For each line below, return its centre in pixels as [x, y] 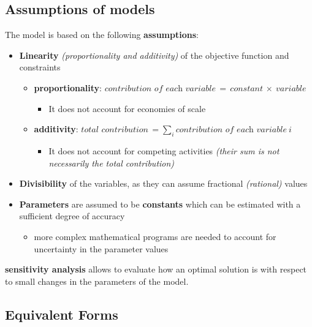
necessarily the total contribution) [112, 163]
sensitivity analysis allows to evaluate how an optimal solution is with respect [156, 269]
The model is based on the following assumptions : [102, 35]
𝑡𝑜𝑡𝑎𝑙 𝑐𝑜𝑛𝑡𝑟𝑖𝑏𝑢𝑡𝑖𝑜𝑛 [115, 130]
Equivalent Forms [62, 314]
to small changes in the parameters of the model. [97, 281]
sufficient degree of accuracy [72, 216]
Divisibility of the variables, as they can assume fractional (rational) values [163, 183]
